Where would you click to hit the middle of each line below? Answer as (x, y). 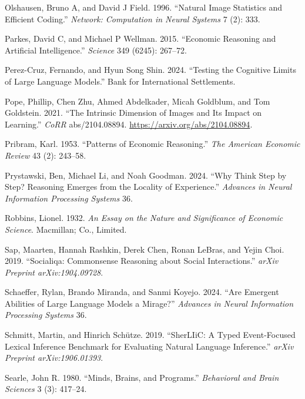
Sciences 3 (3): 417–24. (46, 389)
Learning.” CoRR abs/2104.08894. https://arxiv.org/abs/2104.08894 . (129, 124)
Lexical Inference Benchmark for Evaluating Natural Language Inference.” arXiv (149, 346)
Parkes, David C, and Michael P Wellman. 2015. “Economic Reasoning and (140, 38)
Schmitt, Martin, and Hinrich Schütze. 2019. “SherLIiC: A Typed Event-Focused (150, 335)
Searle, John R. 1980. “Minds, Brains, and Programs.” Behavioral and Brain (142, 377)
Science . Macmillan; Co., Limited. (66, 229)
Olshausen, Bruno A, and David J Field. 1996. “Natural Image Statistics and (144, 7)
